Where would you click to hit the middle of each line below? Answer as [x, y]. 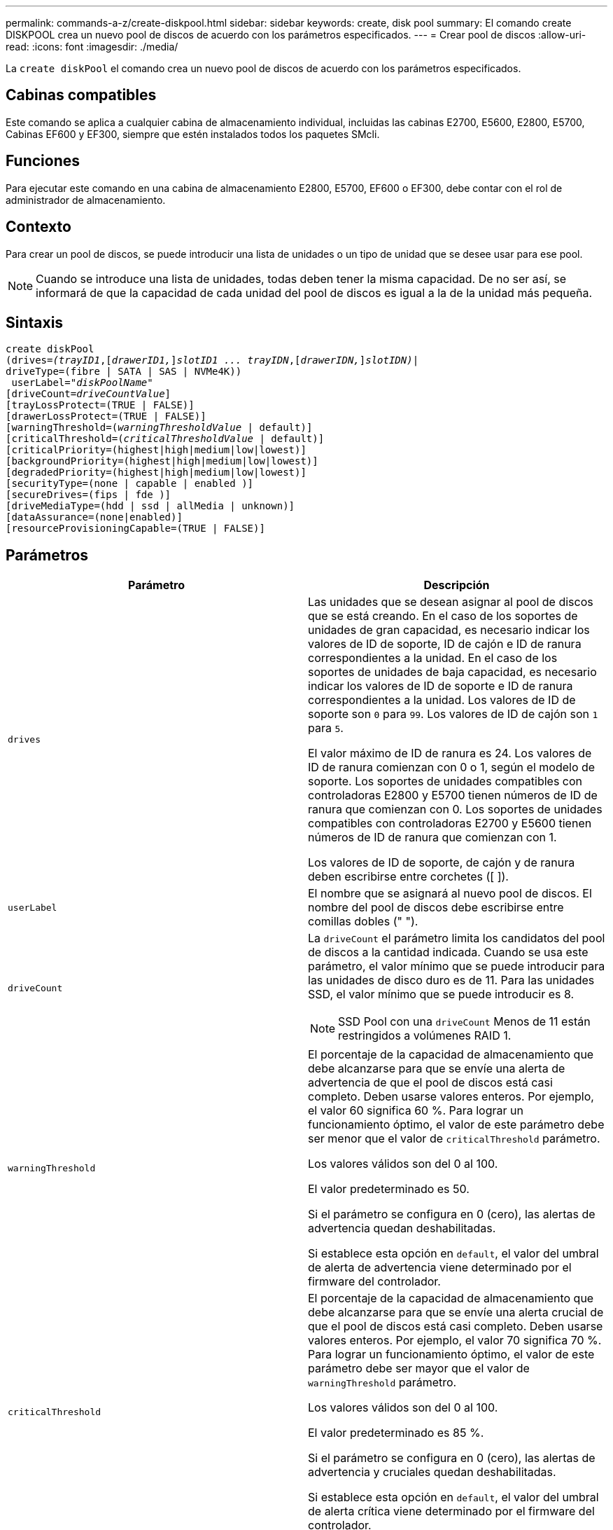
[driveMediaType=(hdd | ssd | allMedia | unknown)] [150, 506]
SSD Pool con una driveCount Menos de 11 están [464, 1022]
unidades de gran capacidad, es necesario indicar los [449, 630]
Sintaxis [35, 322]
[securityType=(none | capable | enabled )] [130, 484]
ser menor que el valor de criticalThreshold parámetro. [454, 1139]
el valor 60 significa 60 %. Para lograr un [416, 1111]
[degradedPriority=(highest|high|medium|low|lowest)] [156, 473]
